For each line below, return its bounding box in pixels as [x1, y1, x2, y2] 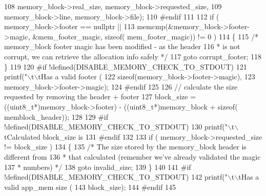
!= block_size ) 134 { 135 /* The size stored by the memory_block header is [4, 141, 247, 152]
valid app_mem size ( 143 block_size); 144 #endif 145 [4, 181, 176, 192]
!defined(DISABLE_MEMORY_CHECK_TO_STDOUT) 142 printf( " [4, 171, 228, 182]
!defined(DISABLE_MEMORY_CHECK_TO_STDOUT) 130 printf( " [4, 121, 228, 132]
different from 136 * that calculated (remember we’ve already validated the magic [4, 151, 261, 162]
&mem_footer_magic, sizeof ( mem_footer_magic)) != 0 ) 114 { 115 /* [32, 31, 258, 41]
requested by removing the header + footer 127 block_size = [4, 91, 196, 102]
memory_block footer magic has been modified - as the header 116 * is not [4, 41, 240, 52]
